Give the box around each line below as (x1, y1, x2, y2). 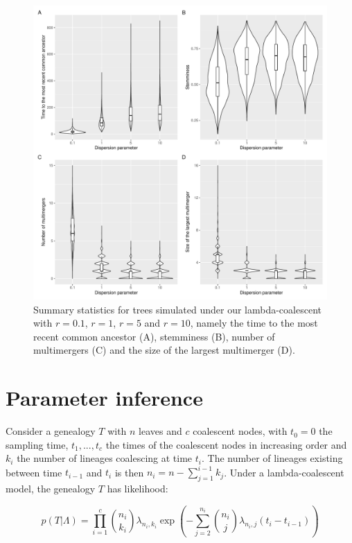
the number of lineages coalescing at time (17, 451, 193, 465)
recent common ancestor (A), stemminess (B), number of (33, 329, 275, 343)
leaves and (139, 424, 182, 438)
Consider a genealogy (6, 424, 96, 438)
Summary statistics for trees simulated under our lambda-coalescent (33, 302, 322, 316)
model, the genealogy (6, 481, 96, 496)
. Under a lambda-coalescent (224, 465, 344, 479)
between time (6, 465, 62, 479)
